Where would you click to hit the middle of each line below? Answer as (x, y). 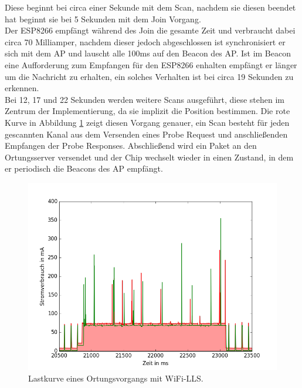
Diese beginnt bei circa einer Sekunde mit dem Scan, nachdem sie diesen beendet (150, 7)
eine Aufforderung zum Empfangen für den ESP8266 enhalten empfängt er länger (151, 64)
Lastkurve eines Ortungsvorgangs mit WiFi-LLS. (116, 378)
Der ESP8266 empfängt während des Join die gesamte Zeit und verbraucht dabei (150, 30)
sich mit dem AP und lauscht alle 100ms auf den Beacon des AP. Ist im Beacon (148, 53)
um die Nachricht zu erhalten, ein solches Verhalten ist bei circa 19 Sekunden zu (149, 76)
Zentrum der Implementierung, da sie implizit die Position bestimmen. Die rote (147, 111)
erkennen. (22, 88)
